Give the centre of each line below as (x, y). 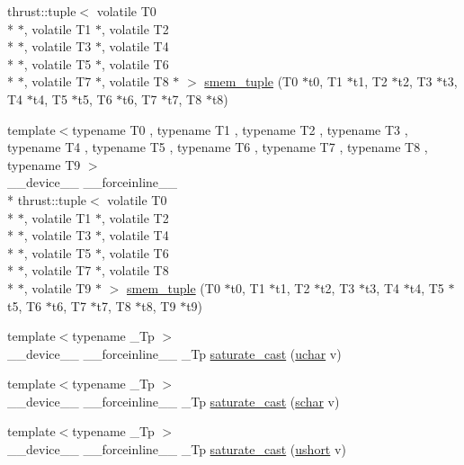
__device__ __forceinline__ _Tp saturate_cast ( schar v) (174, 401)
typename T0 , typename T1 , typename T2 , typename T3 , (240, 129)
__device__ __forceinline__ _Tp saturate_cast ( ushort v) (177, 449)
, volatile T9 (58, 287)
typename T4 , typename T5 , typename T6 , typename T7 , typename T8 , (218, 147)
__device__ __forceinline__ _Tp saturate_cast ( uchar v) (174, 353)
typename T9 (44, 164)
